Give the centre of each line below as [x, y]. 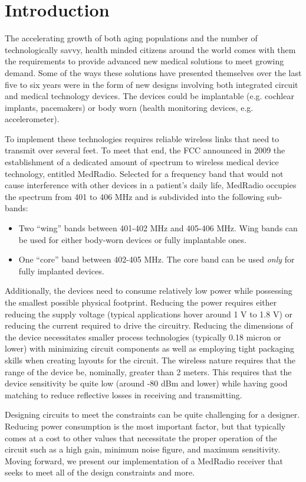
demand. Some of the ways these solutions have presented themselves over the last [153, 72]
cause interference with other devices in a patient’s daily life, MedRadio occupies [151, 185]
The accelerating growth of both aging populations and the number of [131, 38]
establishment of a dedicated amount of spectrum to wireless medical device [142, 162]
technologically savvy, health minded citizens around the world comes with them [150, 49]
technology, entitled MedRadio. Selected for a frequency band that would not [144, 173]
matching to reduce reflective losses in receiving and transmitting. [124, 394]
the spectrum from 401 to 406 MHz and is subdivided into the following [135, 196]
